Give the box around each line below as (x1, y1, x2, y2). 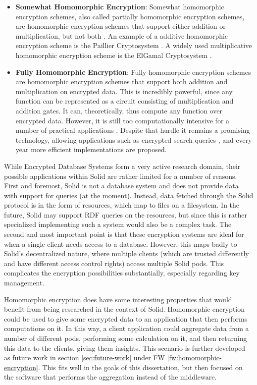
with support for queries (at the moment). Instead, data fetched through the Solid (4, 190, 254, 200)
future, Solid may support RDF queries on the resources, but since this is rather (4, 209, 248, 220)
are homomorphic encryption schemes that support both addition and (15, 76, 228, 87)
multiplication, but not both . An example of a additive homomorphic (15, 30, 228, 41)
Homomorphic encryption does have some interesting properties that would (4, 294, 232, 304)
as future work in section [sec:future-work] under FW (4, 352, 165, 363)
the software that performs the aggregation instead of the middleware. (4, 372, 217, 382)
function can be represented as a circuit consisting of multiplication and (15, 96, 234, 106)
